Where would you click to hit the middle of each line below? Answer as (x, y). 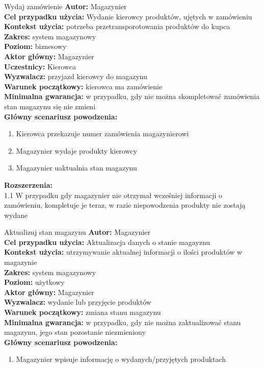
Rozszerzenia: (29, 185)
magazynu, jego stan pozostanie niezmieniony (75, 332)
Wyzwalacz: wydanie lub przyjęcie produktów (78, 302)
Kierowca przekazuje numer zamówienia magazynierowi (102, 133)
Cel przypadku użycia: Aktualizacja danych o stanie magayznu (107, 242)
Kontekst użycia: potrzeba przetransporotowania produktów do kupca (117, 26)
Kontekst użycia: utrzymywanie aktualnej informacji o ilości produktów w (123, 252)
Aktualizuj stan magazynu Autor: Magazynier (77, 232)
